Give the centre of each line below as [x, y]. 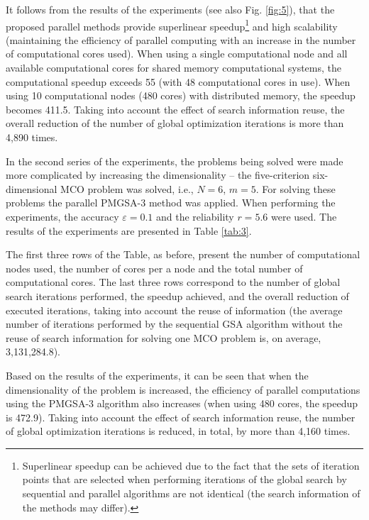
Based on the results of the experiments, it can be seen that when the [157, 375]
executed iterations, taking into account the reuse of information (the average [174, 310]
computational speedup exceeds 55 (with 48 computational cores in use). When [178, 81]
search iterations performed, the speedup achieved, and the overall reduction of [177, 295]
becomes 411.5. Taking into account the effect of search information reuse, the [175, 109]
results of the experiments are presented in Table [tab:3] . [129, 230]
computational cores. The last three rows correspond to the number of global [173, 282]
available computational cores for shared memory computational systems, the [174, 68]
